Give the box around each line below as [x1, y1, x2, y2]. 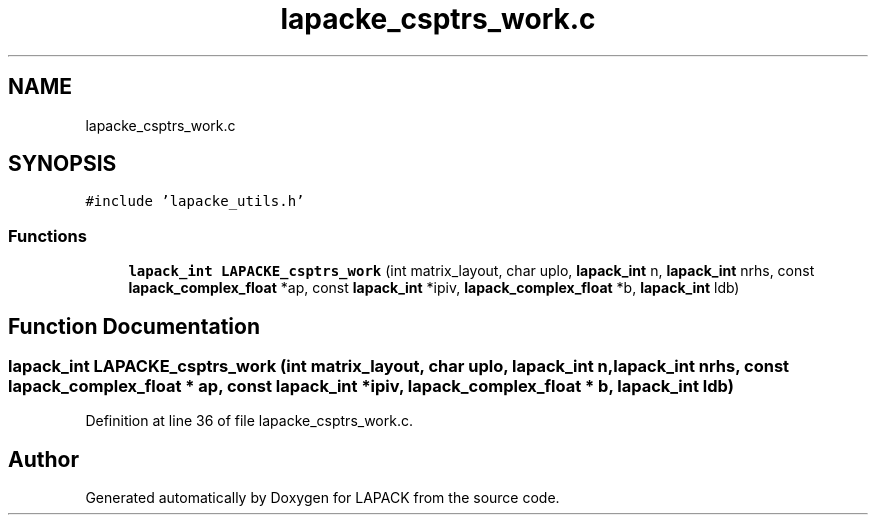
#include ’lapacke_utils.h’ [85, 193, 305, 210]
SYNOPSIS [8, 151, 117, 177]
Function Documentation [8, 313, 260, 339]
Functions [8, 225, 87, 246]
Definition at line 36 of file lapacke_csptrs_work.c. [85, 412, 413, 430]
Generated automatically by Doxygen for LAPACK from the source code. [85, 489, 560, 507]
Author [8, 446, 79, 472]
